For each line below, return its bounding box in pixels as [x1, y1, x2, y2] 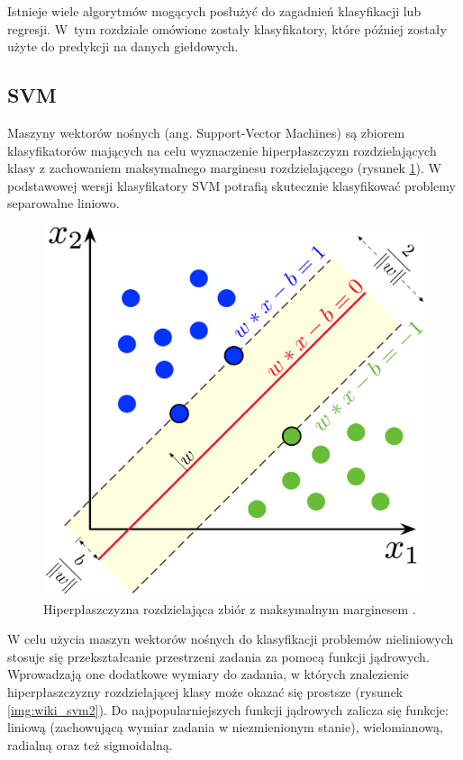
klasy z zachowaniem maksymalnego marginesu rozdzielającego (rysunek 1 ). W [7, 158, 441, 177]
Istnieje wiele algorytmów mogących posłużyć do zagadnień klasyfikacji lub [7, 2, 422, 20]
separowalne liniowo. [7, 194, 120, 213]
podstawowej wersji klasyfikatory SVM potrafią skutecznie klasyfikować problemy [7, 176, 456, 195]
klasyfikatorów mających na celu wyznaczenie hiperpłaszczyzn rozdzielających [7, 140, 437, 159]
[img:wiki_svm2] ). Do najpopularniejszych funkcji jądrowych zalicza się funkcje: [7, 700, 449, 719]
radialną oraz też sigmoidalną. [7, 735, 173, 754]
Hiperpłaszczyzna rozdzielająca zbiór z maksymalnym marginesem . [43, 599, 416, 618]
